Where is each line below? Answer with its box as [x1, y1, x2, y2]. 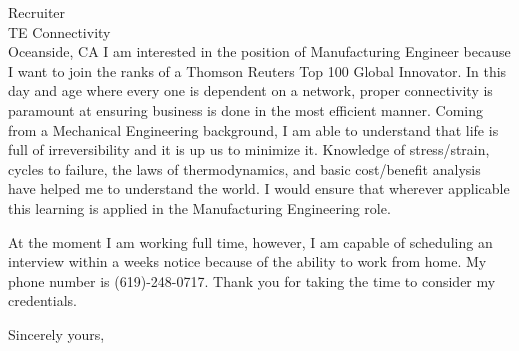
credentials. [8, 290, 77, 311]
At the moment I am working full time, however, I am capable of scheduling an [8, 231, 493, 252]
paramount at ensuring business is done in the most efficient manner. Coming [8, 99, 484, 120]
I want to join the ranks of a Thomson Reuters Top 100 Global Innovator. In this [8, 60, 507, 81]
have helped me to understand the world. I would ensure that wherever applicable [8, 178, 510, 199]
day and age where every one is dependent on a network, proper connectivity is [8, 80, 493, 101]
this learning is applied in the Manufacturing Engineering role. [8, 197, 391, 218]
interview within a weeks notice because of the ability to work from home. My [8, 251, 487, 272]
